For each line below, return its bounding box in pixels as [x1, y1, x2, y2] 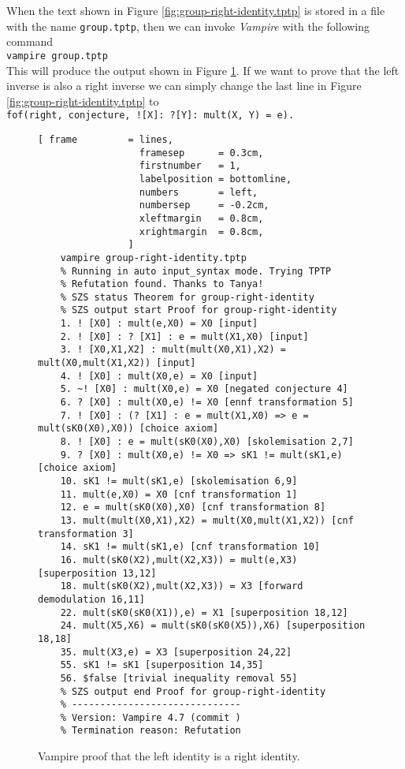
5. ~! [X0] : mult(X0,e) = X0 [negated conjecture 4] [60, 383, 348, 395]
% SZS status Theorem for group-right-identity [60, 291, 314, 303]
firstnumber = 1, [139, 160, 241, 172]
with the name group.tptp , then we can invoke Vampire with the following [6, 17, 370, 34]
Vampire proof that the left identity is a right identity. [38, 748, 300, 764]
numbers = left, [139, 186, 258, 198]
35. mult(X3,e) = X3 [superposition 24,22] [60, 646, 292, 658]
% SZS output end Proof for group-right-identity [60, 685, 326, 697]
